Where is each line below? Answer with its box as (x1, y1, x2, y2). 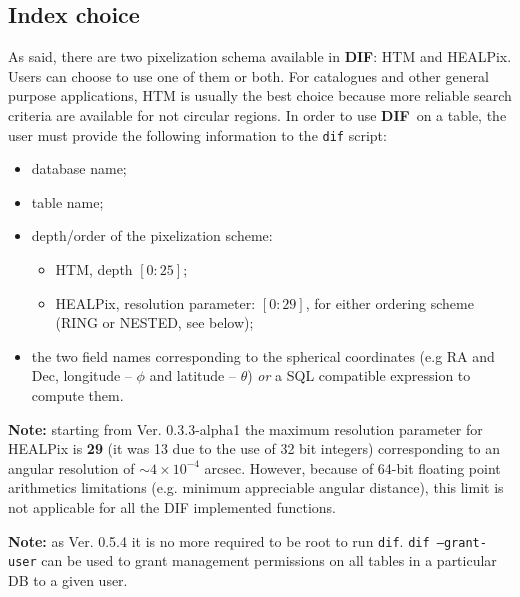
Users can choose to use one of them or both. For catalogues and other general (8, 65, 490, 86)
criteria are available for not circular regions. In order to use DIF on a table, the (8, 104, 507, 125)
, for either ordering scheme (305, 292, 474, 313)
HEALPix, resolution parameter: (55, 292, 256, 313)
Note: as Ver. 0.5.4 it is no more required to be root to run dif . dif (8, 530, 430, 551)
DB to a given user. (8, 569, 128, 590)
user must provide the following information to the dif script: (8, 124, 387, 145)
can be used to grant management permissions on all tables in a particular (41, 550, 497, 571)
